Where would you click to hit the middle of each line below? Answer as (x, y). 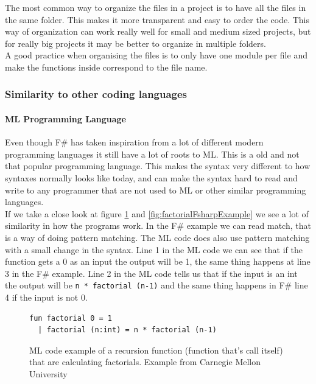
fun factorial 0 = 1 (71, 318)
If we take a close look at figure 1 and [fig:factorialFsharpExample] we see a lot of (157, 213)
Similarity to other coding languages (96, 94)
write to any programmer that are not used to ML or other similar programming (156, 190)
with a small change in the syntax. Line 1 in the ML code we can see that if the (154, 249)
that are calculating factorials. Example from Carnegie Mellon (145, 362)
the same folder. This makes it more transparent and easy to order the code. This (157, 19)
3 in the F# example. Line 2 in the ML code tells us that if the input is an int (151, 273)
